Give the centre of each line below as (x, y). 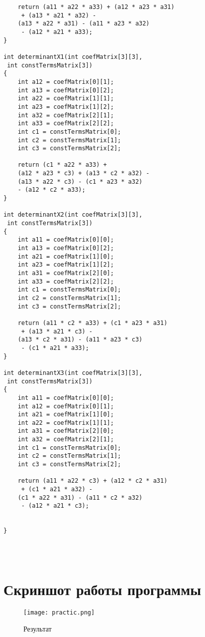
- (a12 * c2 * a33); (51, 190)
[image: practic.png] (59, 613)
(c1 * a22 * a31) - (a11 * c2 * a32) (80, 497)
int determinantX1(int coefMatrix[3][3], (73, 57)
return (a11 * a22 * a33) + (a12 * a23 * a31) (96, 7)
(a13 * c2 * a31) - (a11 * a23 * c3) (80, 340)
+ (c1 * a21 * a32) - (57, 489)
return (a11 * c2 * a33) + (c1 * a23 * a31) (93, 323)
